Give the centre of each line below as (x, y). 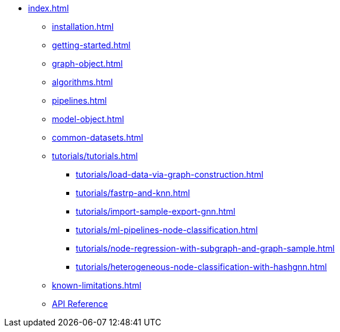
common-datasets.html (98, 137)
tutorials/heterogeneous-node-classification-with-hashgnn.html (201, 267)
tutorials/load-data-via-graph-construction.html (170, 174)
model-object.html (88, 119)
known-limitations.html (97, 285)
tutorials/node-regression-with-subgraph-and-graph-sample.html (205, 248)
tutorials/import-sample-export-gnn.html (156, 211)
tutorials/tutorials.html (95, 156)
